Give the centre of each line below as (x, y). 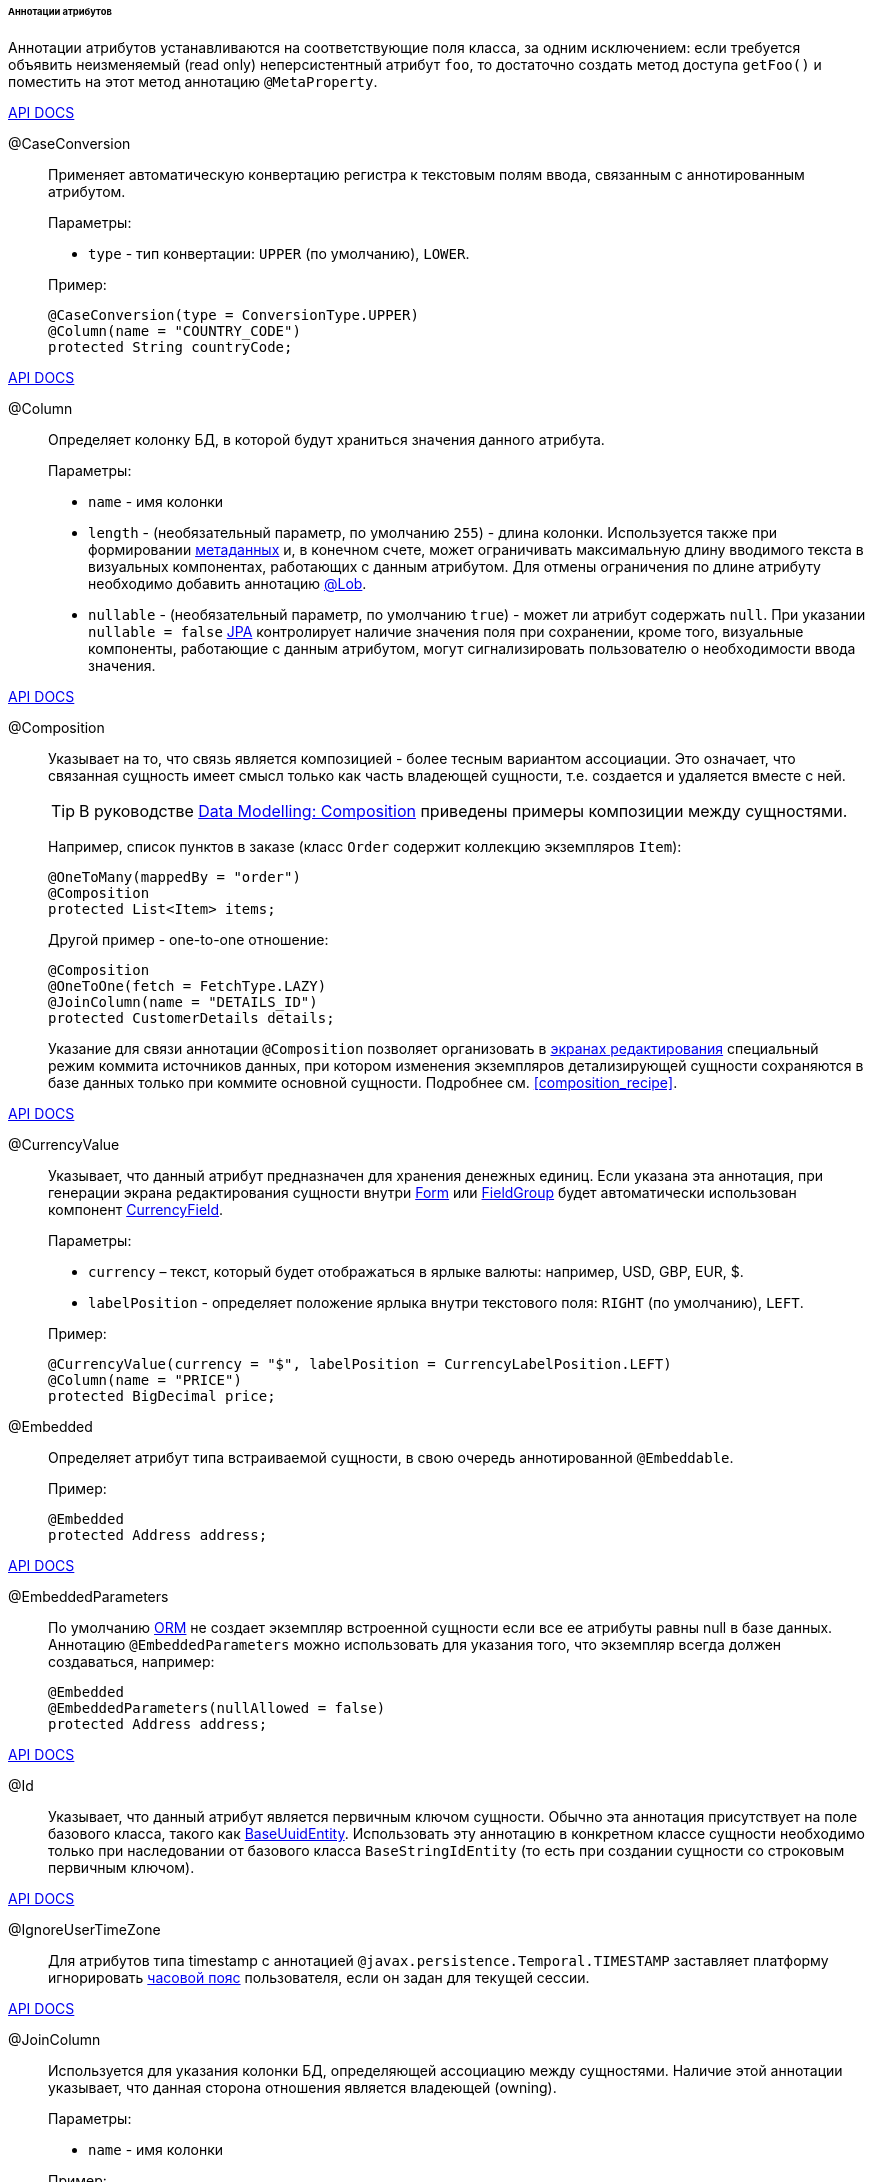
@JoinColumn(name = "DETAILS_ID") (183, 1001)
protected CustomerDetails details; (191, 1017)
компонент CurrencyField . (136, 1209)
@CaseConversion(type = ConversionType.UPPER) (233, 314)
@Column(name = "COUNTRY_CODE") (174, 330)
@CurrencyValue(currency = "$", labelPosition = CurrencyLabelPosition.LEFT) (360, 1363)
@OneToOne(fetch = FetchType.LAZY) (187, 985)
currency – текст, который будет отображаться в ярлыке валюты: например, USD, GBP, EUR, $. (416, 1271)
